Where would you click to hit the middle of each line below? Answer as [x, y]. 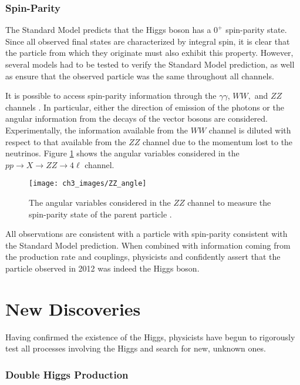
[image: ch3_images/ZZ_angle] [88, 184]
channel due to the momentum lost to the [218, 141]
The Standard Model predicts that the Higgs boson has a [108, 30]
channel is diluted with [250, 130]
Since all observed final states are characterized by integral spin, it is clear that [148, 41]
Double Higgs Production [67, 374]
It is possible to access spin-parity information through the [111, 96]
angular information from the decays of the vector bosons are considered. [136, 118]
